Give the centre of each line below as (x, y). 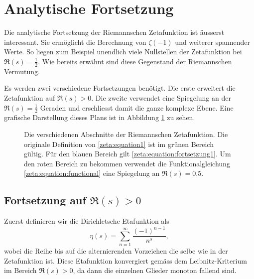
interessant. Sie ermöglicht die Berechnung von (75, 42)
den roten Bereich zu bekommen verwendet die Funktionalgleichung (127, 163)
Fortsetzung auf (45, 200)
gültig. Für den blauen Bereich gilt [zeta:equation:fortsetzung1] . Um (127, 154)
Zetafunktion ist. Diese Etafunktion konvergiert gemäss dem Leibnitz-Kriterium (126, 260)
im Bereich (20, 270)
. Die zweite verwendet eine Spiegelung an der (161, 97)
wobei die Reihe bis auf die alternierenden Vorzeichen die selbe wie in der (116, 251)
